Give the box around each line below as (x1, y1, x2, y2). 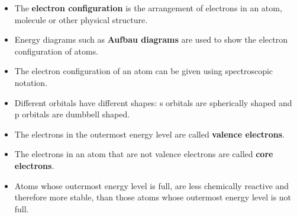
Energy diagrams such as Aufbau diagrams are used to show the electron (14, 33, 288, 46)
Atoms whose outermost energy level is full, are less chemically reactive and (14, 179, 289, 192)
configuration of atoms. (14, 44, 99, 57)
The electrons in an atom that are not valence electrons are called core (14, 148, 273, 160)
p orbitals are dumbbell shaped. (14, 108, 130, 120)
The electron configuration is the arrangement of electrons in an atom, (14, 2, 282, 14)
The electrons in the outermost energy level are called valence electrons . (14, 127, 285, 140)
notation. (14, 76, 48, 88)
